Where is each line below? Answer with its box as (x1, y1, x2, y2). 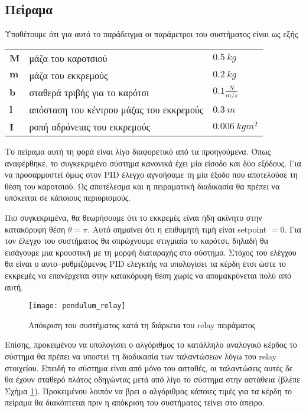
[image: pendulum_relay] (28, 302, 126, 310)
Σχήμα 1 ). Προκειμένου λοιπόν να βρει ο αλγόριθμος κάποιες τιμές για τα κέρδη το (5, 384, 292, 397)
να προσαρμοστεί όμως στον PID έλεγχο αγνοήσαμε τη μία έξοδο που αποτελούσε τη (5, 168, 298, 181)
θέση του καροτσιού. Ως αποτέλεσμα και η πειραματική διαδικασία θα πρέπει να (5, 179, 280, 192)
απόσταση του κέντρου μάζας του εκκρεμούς (29, 103, 204, 117)
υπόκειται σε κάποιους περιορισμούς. (5, 191, 131, 204)
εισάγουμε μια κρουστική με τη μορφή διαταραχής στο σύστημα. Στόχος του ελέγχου (5, 246, 297, 258)
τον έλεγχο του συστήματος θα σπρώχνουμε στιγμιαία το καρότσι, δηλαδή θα (5, 234, 269, 247)
